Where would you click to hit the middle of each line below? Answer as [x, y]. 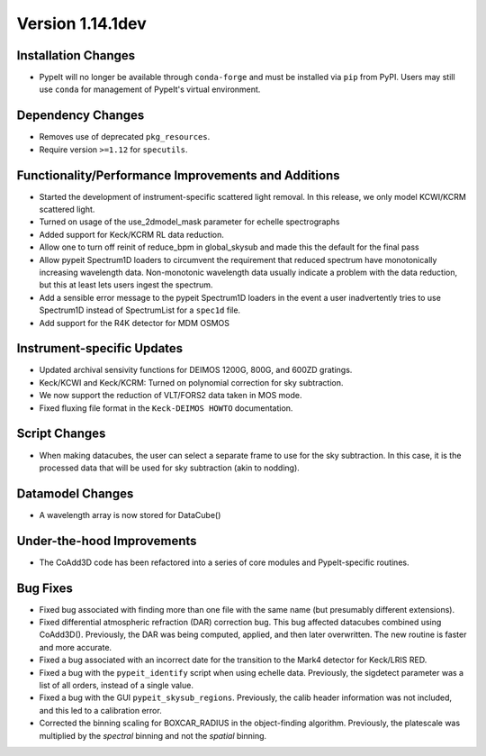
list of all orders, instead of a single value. [116, 685]
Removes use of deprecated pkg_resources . [125, 137]
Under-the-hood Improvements [107, 541]
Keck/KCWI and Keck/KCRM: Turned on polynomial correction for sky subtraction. [191, 382]
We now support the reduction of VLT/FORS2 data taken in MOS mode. [171, 396]
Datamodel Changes [75, 493]
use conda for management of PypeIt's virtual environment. [150, 89]
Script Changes [61, 434]
